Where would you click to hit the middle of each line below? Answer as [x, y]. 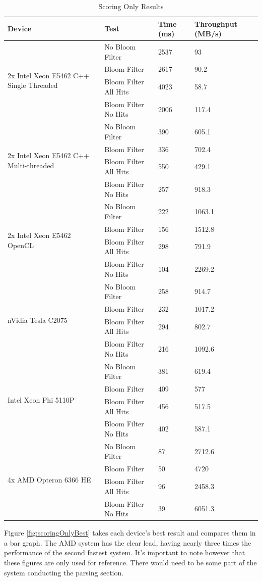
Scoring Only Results [131, 6]
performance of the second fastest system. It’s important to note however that [125, 552]
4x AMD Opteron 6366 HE [49, 480]
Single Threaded [33, 85]
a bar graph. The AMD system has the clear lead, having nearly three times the [128, 542]
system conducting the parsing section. [64, 572]
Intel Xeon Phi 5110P [41, 400]
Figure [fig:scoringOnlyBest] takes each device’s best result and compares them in [130, 533]
